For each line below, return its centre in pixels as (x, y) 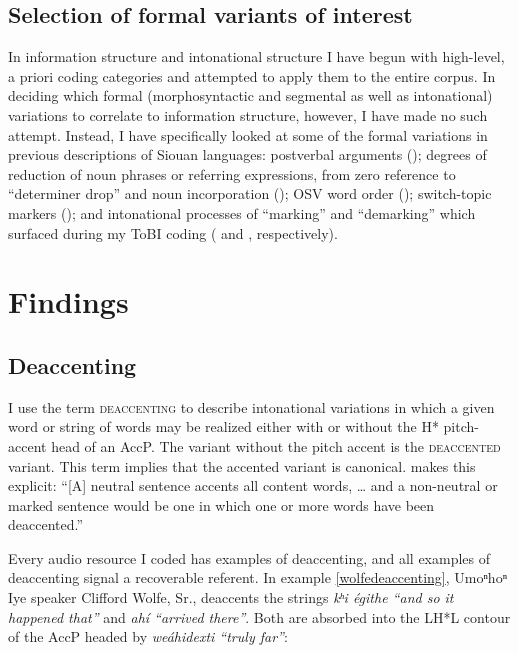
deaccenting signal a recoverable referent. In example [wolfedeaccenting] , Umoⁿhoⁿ (258, 577)
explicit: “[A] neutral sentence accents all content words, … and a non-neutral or (253, 485)
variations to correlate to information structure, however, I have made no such (248, 114)
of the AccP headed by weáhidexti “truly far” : (148, 636)
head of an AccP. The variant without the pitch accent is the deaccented (276, 445)
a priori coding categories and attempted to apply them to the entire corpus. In (252, 75)
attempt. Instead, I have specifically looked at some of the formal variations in (248, 134)
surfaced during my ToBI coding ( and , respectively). (173, 232)
